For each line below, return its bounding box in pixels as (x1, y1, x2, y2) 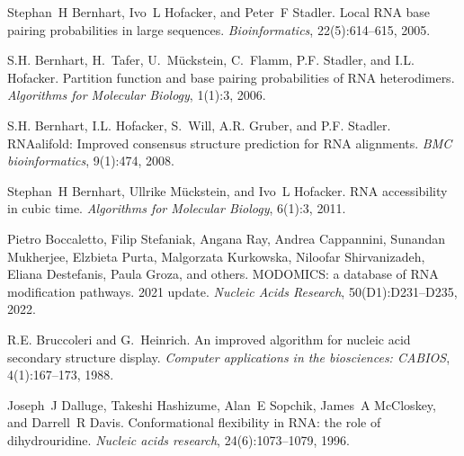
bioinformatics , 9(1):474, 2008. (7, 151, 174, 170)
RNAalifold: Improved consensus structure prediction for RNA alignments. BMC (7, 133, 452, 152)
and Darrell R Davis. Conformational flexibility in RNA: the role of (7, 413, 381, 432)
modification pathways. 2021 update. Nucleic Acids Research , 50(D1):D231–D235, (7, 282, 458, 300)
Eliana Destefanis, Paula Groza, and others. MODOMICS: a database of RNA (7, 264, 439, 283)
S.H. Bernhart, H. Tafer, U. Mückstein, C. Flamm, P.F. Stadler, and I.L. (7, 50, 415, 69)
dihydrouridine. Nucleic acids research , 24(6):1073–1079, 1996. (7, 430, 350, 449)
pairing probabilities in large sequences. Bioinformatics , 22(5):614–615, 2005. (7, 20, 431, 39)
